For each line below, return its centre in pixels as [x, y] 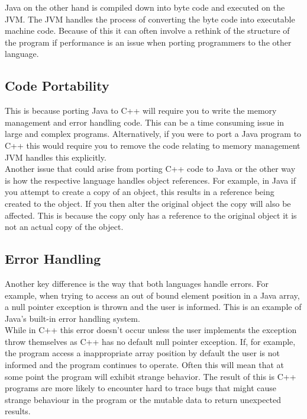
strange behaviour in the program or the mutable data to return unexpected [143, 399]
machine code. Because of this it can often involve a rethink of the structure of [147, 31]
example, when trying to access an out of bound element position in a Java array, [152, 295]
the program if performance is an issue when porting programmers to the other [148, 42]
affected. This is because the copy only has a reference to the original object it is [151, 215]
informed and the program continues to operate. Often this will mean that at [145, 365]
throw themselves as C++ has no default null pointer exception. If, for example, [150, 341]
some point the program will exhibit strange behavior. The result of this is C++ [151, 376]
